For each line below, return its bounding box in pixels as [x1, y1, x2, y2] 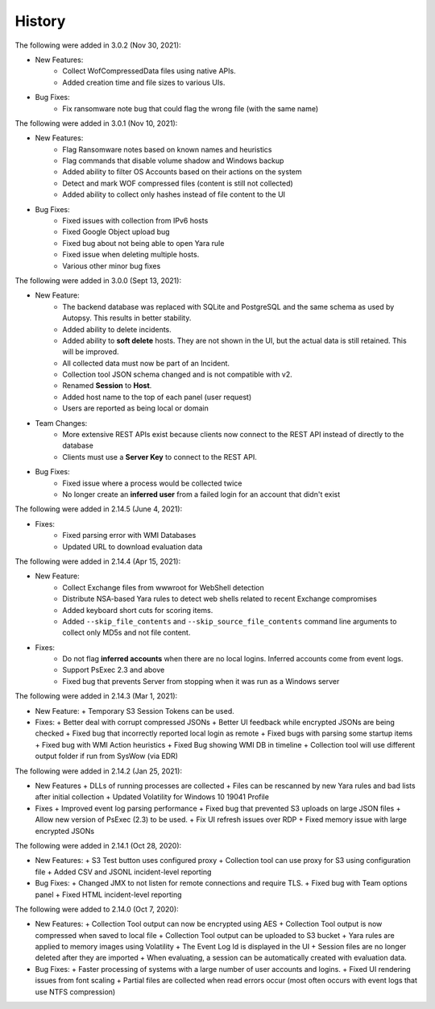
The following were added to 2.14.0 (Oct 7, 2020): [14, 904, 179, 914]
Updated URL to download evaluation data [62, 541, 203, 552]
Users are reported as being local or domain [62, 403, 209, 413]
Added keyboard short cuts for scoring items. [62, 605, 213, 615]
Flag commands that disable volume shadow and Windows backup [62, 156, 284, 165]
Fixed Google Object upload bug [62, 227, 170, 237]
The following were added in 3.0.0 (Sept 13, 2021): [14, 275, 181, 286]
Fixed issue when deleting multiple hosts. [62, 250, 200, 260]
